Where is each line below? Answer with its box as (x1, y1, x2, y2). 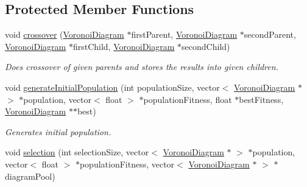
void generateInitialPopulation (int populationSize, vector (5, 80, 220, 93)
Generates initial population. (5, 125, 111, 138)
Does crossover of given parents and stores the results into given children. (5, 60, 278, 73)
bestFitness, (239, 93, 284, 105)
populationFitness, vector (79, 157, 175, 170)
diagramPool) (5, 169, 55, 182)
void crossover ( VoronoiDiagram (5, 28, 124, 41)
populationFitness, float (143, 93, 232, 105)
